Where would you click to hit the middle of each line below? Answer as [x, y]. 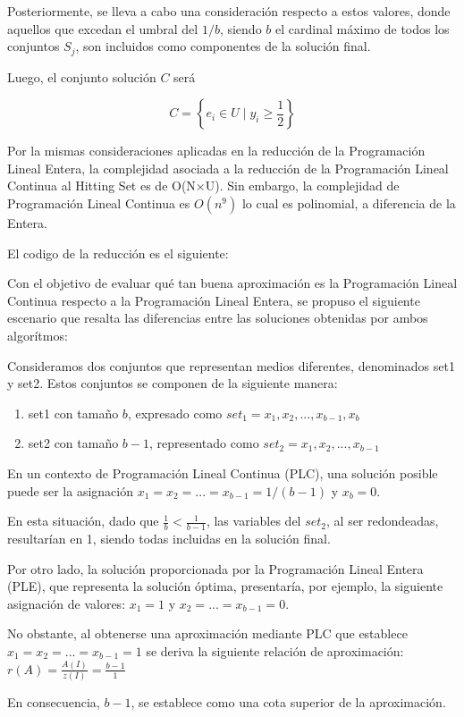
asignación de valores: [67, 603]
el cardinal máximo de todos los [363, 28]
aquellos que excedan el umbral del [103, 28]
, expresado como [175, 413]
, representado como [204, 443]
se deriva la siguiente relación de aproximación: [275, 650]
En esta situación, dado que [83, 521]
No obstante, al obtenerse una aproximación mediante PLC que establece [207, 633]
